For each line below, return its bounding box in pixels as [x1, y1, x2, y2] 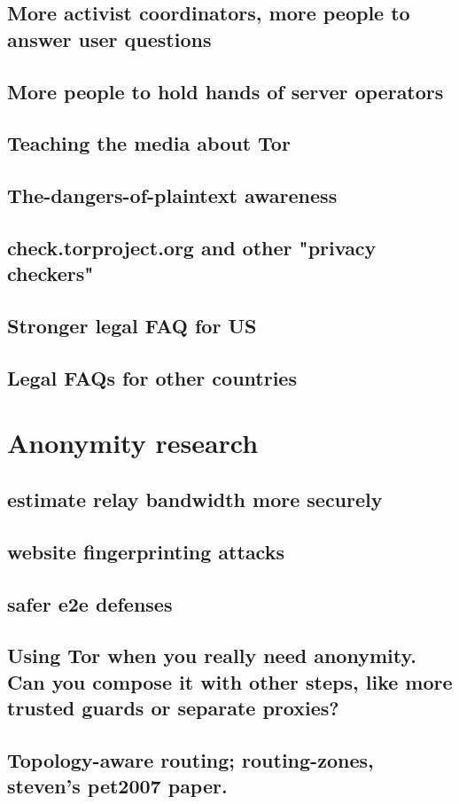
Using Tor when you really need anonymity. [7, 642, 416, 669]
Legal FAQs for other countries [7, 363, 297, 391]
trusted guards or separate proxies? [7, 694, 339, 722]
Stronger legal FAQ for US [7, 312, 257, 340]
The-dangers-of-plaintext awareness [7, 182, 338, 209]
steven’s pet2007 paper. [7, 772, 228, 800]
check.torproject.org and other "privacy [7, 233, 377, 261]
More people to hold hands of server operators [7, 77, 444, 105]
